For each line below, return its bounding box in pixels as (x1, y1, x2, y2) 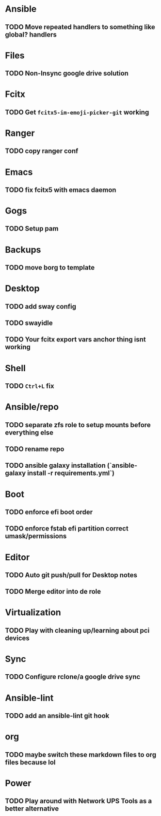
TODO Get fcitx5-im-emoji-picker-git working (5, 108, 149, 116)
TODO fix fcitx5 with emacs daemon (5, 186, 116, 194)
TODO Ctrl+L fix (5, 381, 54, 390)
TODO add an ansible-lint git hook (5, 712, 110, 720)
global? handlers (5, 30, 57, 38)
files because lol (5, 758, 56, 766)
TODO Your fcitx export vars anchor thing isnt (5, 335, 146, 344)
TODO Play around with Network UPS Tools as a (5, 797, 152, 805)
